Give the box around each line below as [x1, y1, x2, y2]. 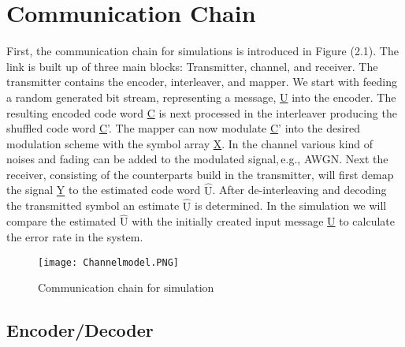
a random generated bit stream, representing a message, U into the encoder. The [6, 88, 396, 105]
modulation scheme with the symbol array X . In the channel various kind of [6, 135, 373, 151]
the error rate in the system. [6, 228, 143, 244]
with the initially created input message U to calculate [132, 213, 395, 229]
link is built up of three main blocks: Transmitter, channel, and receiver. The [6, 58, 378, 74]
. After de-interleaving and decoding [212, 181, 387, 198]
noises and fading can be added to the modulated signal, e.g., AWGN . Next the [6, 151, 388, 167]
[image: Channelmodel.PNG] [38, 256, 179, 268]
